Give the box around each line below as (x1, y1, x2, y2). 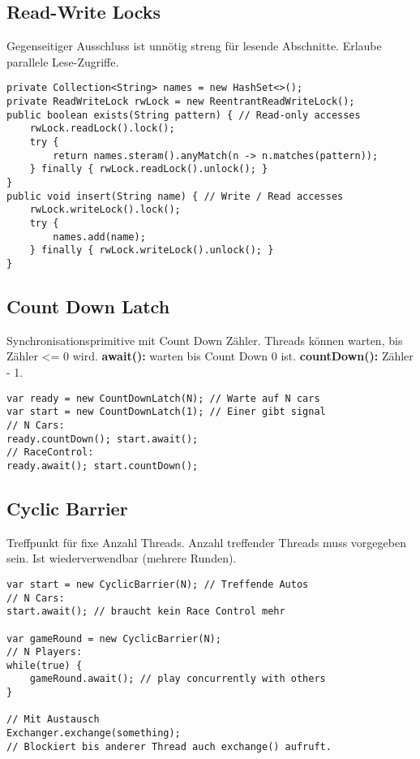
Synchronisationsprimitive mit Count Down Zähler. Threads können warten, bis (6, 331, 403, 348)
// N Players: (6, 646, 83, 658)
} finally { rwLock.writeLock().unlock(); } (29, 244, 274, 257)
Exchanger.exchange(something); (6, 727, 181, 740)
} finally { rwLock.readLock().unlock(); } (29, 163, 268, 175)
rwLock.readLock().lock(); (29, 123, 175, 135)
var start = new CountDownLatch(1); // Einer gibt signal (6, 406, 326, 418)
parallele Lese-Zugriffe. (6, 53, 119, 70)
